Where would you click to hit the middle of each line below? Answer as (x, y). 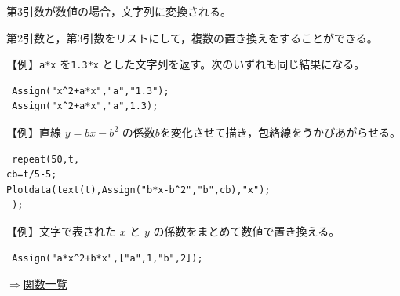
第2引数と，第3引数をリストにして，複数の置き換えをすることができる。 (192, 37)
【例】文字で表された (61, 231)
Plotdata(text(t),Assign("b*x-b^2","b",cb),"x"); (138, 190)
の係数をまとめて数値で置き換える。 (247, 231)
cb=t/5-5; (32, 175)
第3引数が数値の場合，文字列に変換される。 (119, 11)
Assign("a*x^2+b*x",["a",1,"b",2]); (107, 258)
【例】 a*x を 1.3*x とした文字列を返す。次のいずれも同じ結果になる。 (186, 64)
